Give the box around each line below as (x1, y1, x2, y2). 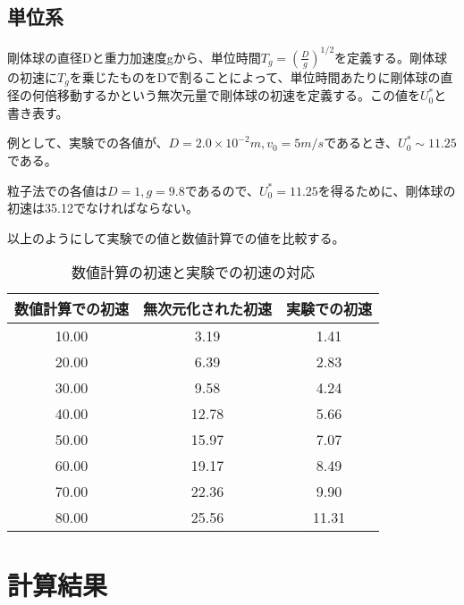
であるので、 (184, 181, 260, 199)
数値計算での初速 (14, 298, 130, 320)
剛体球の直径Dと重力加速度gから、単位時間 (7, 47, 261, 66)
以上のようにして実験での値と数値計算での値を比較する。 (7, 228, 345, 247)
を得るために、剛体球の (317, 181, 456, 199)
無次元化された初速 (143, 298, 273, 320)
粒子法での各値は (7, 181, 107, 199)
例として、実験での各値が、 (7, 133, 169, 152)
